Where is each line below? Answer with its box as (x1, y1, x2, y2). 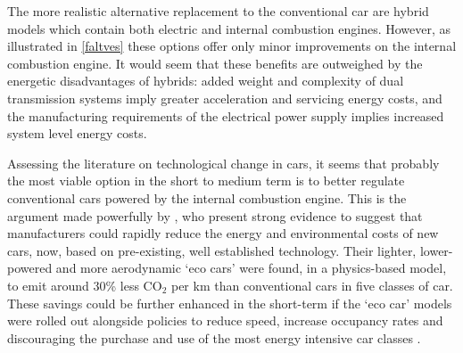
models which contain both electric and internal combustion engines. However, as (7, 19, 451, 37)
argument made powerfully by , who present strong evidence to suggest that (7, 206, 423, 225)
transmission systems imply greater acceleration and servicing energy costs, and (7, 88, 442, 107)
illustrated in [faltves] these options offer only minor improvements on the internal (7, 37, 457, 55)
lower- (419, 241, 453, 259)
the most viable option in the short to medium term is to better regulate (7, 171, 405, 190)
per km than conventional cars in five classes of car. (170, 275, 453, 294)
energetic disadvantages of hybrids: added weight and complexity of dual (7, 71, 404, 90)
